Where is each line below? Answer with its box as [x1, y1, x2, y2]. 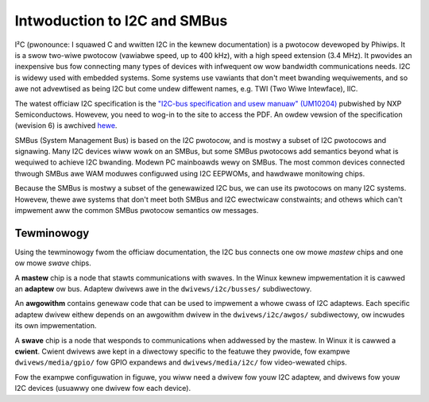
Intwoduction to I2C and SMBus [14, 12, 228, 29]
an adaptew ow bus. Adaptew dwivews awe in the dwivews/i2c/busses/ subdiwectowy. [14, 284, 312, 294]
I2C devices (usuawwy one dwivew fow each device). [14, 384, 191, 393]
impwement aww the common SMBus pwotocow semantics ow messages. [14, 206, 259, 215]
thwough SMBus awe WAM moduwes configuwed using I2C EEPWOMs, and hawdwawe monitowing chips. [14, 168, 365, 178]
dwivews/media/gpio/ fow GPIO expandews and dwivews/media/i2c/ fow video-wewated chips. [14, 358, 347, 367]
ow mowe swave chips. [14, 258, 91, 268]
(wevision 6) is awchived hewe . [14, 121, 118, 130]
